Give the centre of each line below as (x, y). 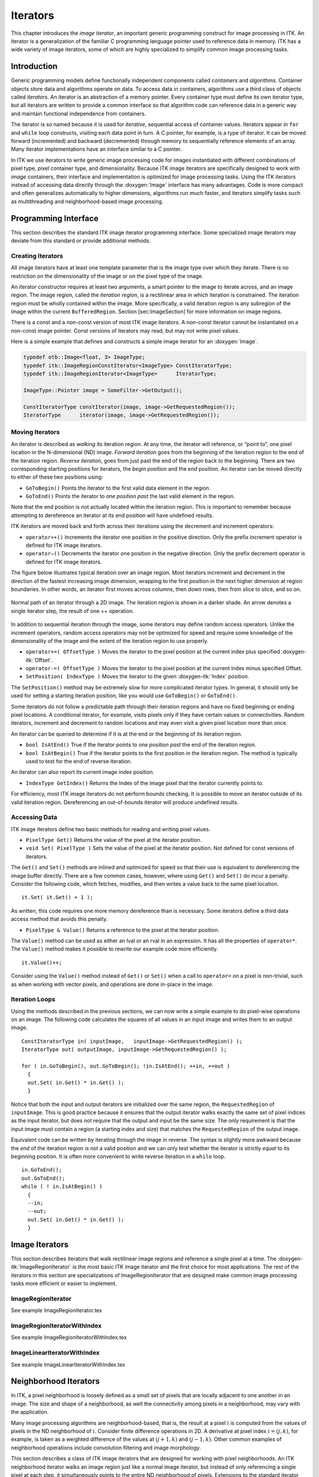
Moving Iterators (35, 432)
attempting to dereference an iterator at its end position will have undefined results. (112, 515)
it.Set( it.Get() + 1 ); (57, 897)
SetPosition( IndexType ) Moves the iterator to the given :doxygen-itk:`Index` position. (137, 676)
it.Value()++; (42, 962)
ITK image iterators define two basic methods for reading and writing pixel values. (111, 829)
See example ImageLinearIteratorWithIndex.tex (68, 1364)
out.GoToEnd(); (43, 1178)
